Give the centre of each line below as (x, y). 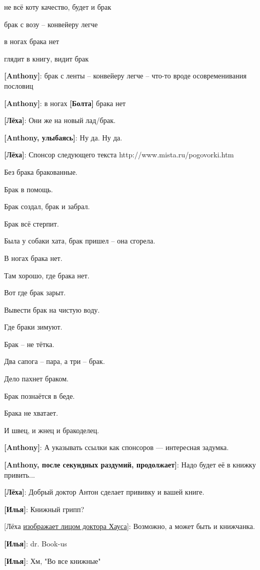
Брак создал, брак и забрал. (47, 206)
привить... (20, 474)
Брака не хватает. (31, 413)
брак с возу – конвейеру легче (51, 24)
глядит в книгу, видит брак (46, 58)
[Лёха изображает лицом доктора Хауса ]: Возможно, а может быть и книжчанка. (130, 526)
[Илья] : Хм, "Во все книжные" (53, 561)
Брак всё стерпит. (32, 223)
